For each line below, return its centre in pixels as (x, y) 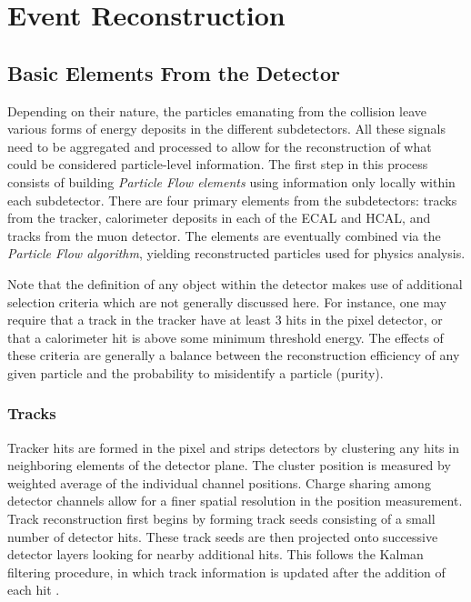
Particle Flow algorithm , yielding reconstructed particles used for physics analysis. (236, 253)
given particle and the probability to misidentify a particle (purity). (195, 372)
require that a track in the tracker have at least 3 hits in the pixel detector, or (225, 320)
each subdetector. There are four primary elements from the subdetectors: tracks (232, 200)
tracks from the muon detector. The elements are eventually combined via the (224, 235)
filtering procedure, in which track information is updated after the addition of (226, 572)
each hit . (34, 590)
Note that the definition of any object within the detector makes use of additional (235, 283)
